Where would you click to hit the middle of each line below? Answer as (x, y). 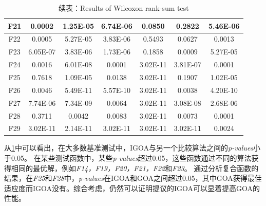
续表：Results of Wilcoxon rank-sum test (123, 8)
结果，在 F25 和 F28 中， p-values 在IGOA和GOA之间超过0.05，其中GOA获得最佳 (133, 178)
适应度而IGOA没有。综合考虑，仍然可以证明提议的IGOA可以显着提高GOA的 (132, 188)
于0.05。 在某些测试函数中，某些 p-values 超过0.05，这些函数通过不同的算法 (128, 158)
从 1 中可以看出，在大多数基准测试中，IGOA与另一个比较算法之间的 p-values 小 (132, 148)
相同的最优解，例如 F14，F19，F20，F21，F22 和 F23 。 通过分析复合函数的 (135, 168)
